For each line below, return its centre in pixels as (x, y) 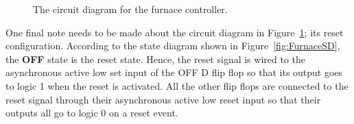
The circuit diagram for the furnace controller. (130, 9)
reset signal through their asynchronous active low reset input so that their (163, 99)
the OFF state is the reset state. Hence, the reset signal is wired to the (155, 59)
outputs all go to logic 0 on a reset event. (92, 113)
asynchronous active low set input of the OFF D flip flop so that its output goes (174, 72)
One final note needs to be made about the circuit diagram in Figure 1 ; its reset (175, 32)
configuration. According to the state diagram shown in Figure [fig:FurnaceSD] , (173, 46)
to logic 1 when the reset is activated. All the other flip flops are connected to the (177, 85)
